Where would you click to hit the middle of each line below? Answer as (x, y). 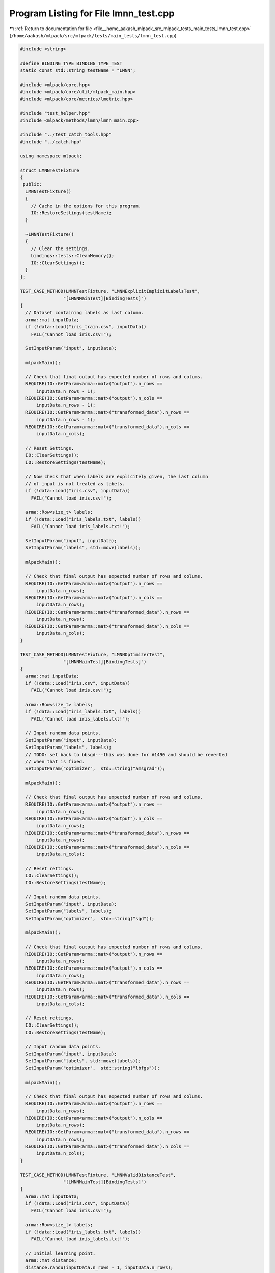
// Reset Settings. (50, 448)
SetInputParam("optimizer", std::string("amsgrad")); (95, 769)
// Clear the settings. (60, 248)
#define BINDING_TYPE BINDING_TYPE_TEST (71, 63)
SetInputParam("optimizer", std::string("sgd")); (90, 918)
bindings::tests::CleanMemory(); (73, 256)
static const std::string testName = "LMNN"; (78, 71)
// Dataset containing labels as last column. (85, 313)
